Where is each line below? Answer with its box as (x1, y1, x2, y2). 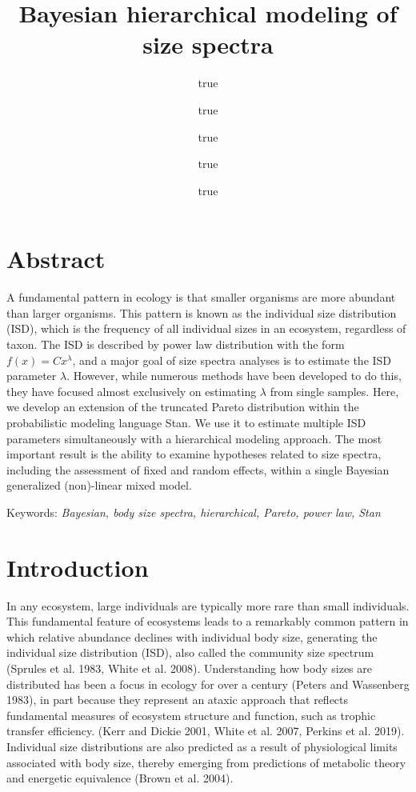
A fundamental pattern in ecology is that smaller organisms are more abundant (6, 289, 396, 306)
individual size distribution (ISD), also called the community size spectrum (6, 644, 374, 661)
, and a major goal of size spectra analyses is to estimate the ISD (72, 351, 392, 368)
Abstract (6, 242, 106, 275)
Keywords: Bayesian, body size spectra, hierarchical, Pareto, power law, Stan (6, 503, 381, 520)
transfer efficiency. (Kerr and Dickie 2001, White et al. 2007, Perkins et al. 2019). (6, 722, 405, 739)
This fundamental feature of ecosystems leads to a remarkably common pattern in (6, 613, 409, 630)
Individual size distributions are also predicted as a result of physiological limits (6, 738, 398, 754)
